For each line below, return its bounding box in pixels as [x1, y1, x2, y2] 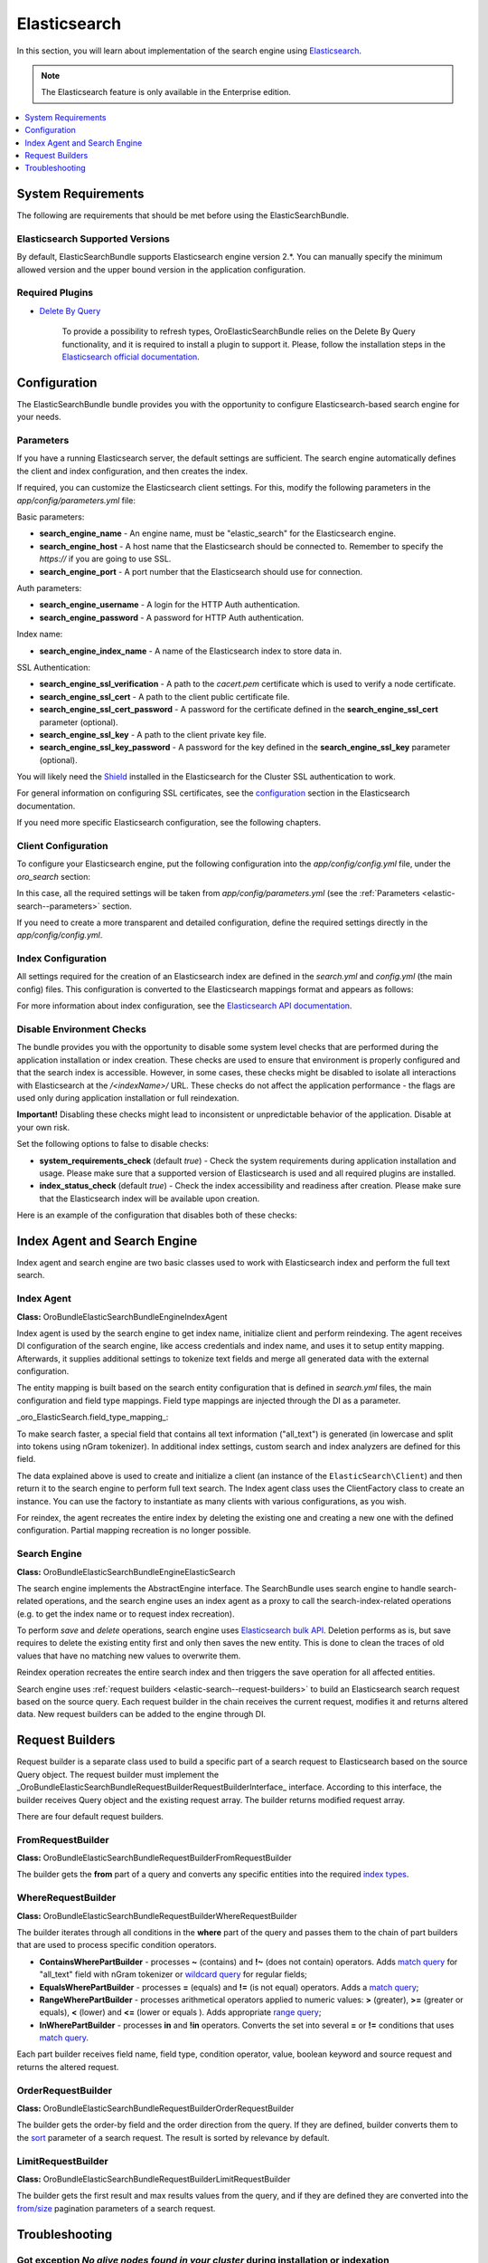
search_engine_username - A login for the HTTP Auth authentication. [39, 599, 300, 610]
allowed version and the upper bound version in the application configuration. [16, 263, 306, 275]
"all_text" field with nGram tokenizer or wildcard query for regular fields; [39, 1969, 307, 1980]
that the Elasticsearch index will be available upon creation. [39, 1193, 260, 1204]
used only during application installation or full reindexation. [16, 1092, 239, 1103]
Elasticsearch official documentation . [61, 351, 201, 362]
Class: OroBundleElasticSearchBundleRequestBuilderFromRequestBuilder [16, 1852, 292, 1864]
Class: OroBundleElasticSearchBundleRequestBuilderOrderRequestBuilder [16, 2103, 295, 2114]
